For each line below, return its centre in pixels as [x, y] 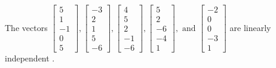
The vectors [26, 27]
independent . [30, 58]
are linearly [250, 27]
